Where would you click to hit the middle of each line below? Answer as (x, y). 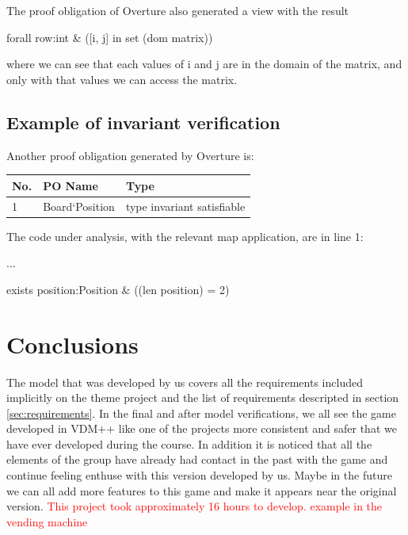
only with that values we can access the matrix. (122, 79)
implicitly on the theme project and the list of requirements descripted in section (203, 397)
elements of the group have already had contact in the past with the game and (197, 459)
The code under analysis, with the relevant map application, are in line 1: (185, 236)
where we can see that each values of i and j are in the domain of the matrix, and (204, 64)
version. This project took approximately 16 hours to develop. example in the (194, 506)
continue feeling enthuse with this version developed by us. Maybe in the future (199, 475)
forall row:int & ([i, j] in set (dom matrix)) (110, 37)
